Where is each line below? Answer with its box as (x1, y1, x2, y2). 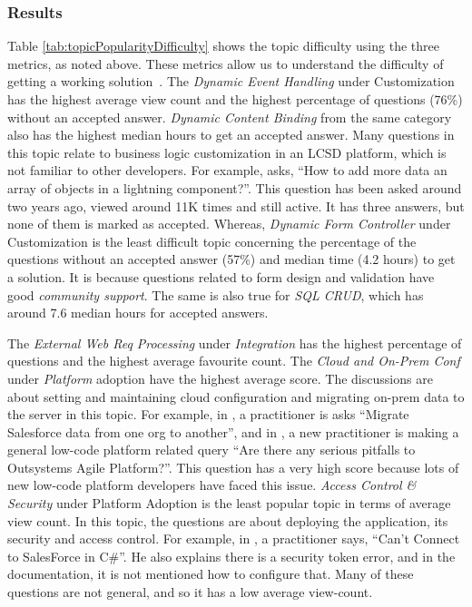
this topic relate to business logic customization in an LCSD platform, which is (7, 142, 447, 162)
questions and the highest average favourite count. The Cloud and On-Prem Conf (7, 351, 460, 370)
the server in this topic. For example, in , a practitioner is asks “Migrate (7, 405, 409, 424)
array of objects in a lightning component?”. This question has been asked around (7, 178, 462, 197)
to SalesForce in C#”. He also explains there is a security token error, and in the (7, 546, 456, 565)
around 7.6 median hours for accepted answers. (7, 303, 269, 322)
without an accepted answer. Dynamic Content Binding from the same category (7, 107, 452, 126)
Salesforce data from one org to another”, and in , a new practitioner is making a (7, 422, 459, 441)
